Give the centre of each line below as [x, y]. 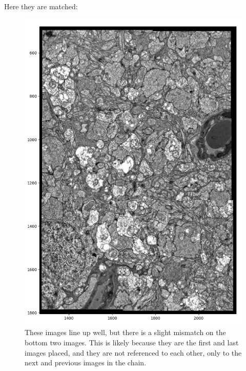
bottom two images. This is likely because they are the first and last [132, 342]
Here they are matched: [41, 6]
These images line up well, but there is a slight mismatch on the [125, 332]
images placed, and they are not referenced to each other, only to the [133, 352]
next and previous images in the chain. [86, 363]
